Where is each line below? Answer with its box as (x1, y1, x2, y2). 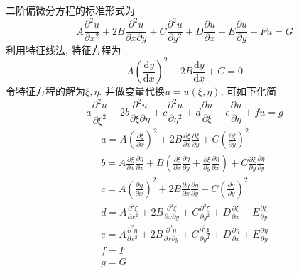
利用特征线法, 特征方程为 (6, 43, 121, 57)
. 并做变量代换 (99, 84, 165, 99)
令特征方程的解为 (6, 84, 85, 99)
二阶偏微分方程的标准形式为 (6, 3, 135, 17)
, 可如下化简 (220, 84, 276, 99)
